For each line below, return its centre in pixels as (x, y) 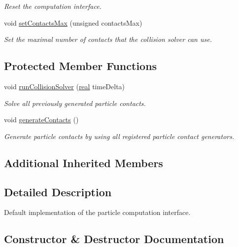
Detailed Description (58, 192)
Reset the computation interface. (53, 6)
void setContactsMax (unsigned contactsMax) (73, 22)
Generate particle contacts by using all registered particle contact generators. (119, 136)
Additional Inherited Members (84, 162)
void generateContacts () (41, 120)
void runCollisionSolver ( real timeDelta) (65, 86)
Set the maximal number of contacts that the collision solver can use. (108, 39)
